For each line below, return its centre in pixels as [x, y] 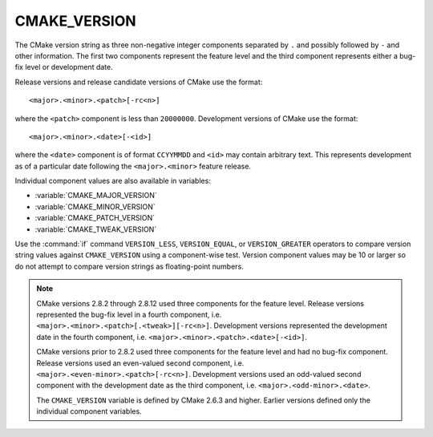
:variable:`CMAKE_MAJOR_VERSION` [96, 196]
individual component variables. [89, 411]
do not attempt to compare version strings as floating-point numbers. [129, 266]
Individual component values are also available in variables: [113, 181]
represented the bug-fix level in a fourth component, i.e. [129, 314]
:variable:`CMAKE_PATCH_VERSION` [95, 218]
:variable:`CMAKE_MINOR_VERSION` [95, 206]
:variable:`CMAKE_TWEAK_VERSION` [96, 229]
